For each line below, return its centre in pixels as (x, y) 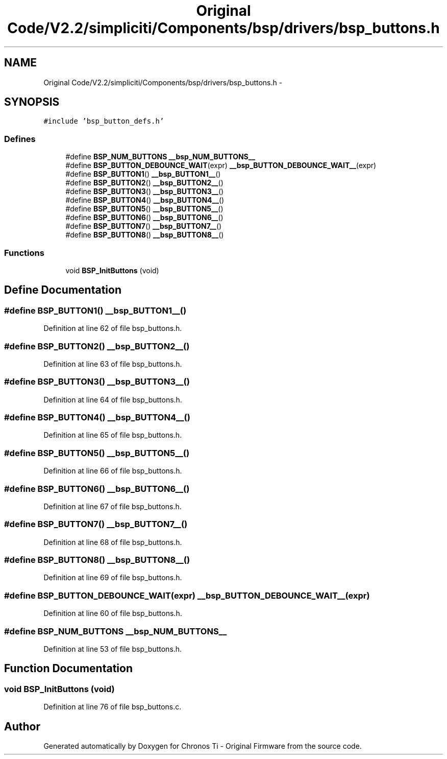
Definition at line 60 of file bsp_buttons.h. (113, 613)
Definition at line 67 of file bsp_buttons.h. (113, 506)
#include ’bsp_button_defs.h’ (104, 121)
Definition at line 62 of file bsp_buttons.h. (113, 328)
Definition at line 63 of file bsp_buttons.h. (113, 364)
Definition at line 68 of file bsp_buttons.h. (113, 542)
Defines (20, 139)
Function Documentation (68, 669)
